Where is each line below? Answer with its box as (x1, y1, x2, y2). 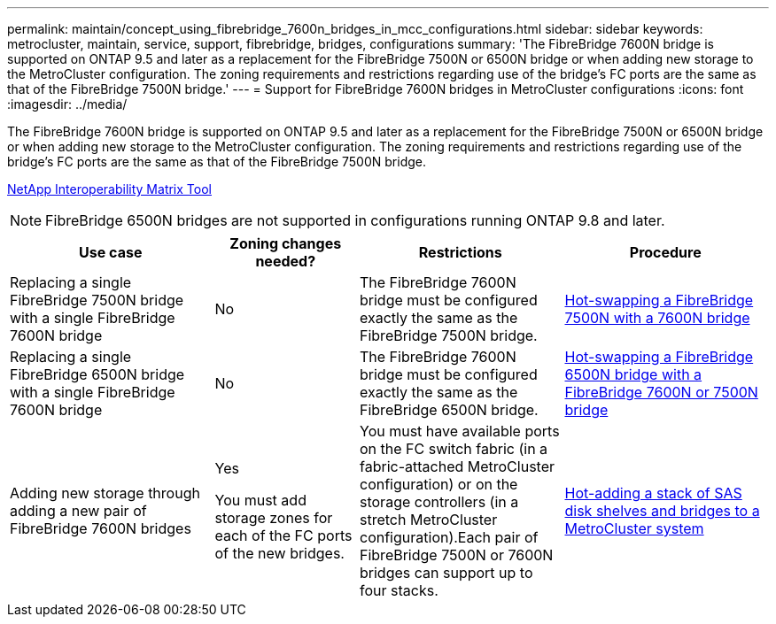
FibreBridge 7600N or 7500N (564, 383, 758, 401)
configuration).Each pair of (360, 528, 539, 546)
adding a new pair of (10, 502, 147, 520)
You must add (214, 491, 307, 509)
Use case (79, 243, 143, 261)
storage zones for (214, 509, 333, 527)
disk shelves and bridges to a (564, 502, 760, 520)
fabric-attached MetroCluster (360, 458, 555, 475)
